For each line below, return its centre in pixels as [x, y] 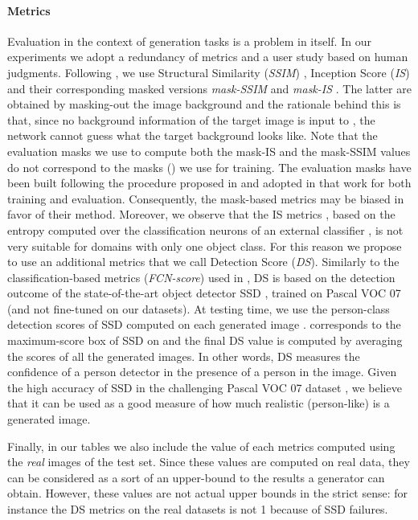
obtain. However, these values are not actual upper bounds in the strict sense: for [208, 493]
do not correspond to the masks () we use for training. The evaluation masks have [209, 167]
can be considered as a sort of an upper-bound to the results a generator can [196, 477]
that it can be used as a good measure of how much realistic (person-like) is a [199, 403]
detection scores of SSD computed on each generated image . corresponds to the [204, 324]
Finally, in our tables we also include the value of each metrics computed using [201, 446]
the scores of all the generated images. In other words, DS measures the [184, 356]
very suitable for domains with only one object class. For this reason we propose [205, 246]
